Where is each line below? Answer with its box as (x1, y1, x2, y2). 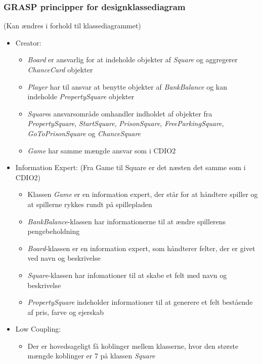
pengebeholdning (27, 226, 80, 236)
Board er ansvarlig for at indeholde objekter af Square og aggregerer (27, 54, 238, 65)
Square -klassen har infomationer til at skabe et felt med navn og (27, 269, 227, 280)
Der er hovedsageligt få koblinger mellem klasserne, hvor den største (27, 340, 239, 351)
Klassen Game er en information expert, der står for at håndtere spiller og (27, 189, 258, 199)
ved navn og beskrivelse (27, 253, 101, 263)
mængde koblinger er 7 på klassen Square (27, 350, 155, 361)
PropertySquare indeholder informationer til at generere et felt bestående (27, 297, 253, 307)
